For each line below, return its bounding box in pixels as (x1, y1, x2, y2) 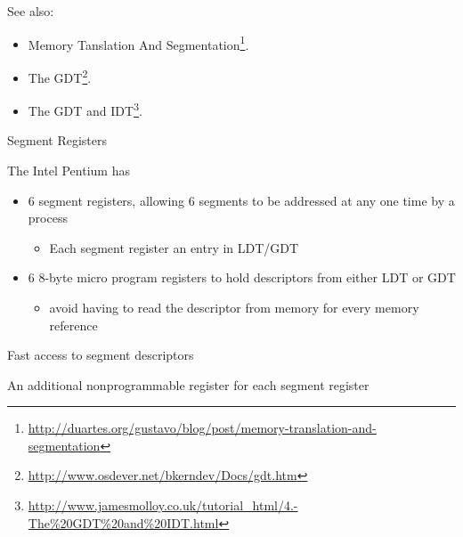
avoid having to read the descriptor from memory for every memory (49, 297, 419, 316)
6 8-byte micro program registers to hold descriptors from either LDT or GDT (28, 268, 456, 287)
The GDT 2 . (28, 65, 92, 86)
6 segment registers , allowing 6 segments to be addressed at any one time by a (28, 191, 455, 209)
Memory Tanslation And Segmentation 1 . (28, 32, 249, 53)
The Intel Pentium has (7, 160, 130, 179)
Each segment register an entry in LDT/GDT (49, 238, 299, 256)
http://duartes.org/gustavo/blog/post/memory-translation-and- (28, 419, 377, 437)
